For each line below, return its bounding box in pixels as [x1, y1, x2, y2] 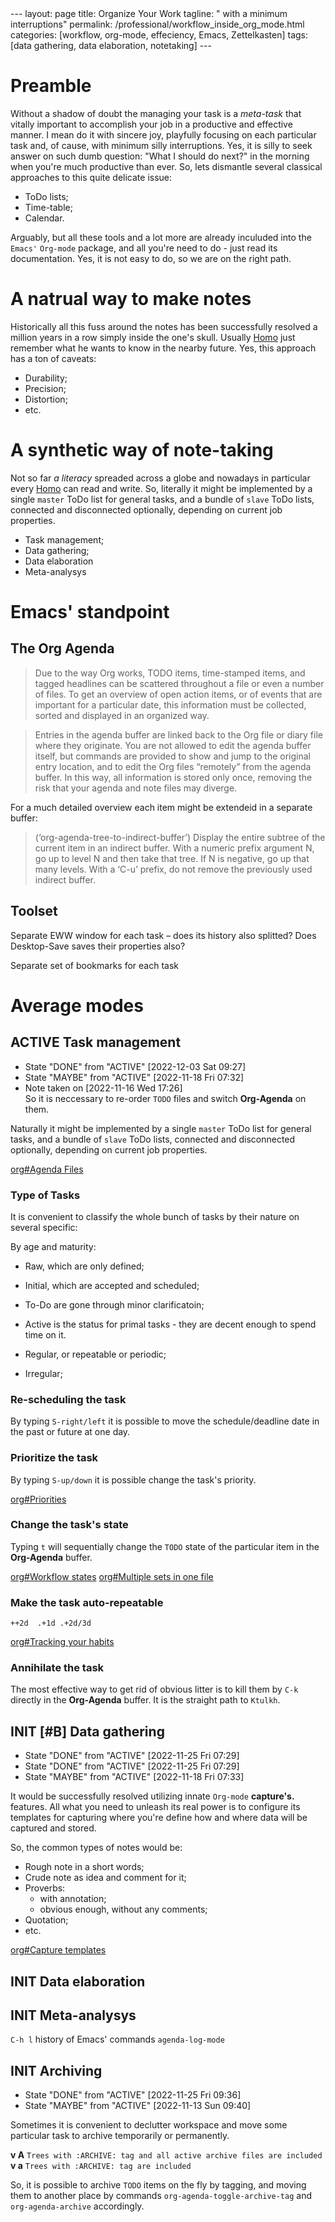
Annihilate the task [10, 1661, 105, 1675]
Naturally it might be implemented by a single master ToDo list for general [10, 1122, 312, 1134]
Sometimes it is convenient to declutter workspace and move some [10, 2119, 288, 2131]
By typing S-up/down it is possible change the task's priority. [10, 1473, 257, 1486]
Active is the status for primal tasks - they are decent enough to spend [24, 1318, 317, 1330]
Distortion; [24, 393, 68, 405]
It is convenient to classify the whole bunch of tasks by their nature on [10, 1210, 300, 1222]
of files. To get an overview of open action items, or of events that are [34, 688, 323, 700]
